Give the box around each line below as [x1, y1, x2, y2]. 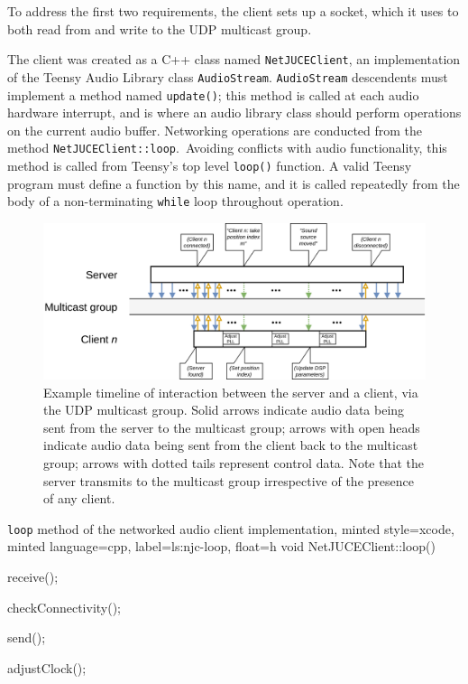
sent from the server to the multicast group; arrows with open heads [43, 417, 420, 436]
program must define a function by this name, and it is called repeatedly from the [7, 173, 460, 192]
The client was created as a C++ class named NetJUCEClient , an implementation [7, 50, 461, 69]
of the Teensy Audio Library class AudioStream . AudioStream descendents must [7, 67, 448, 86]
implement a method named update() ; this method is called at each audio [7, 85, 419, 104]
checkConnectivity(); [7, 597, 121, 616]
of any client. [43, 489, 115, 508]
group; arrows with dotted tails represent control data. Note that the [43, 453, 425, 472]
